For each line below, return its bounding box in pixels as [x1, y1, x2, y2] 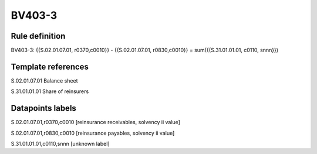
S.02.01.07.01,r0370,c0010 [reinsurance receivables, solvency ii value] [11, 119, 180, 126]
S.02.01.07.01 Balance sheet [11, 77, 78, 84]
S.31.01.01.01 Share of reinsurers [11, 88, 89, 95]
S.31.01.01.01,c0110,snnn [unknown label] [11, 141, 110, 148]
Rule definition [11, 31, 66, 41]
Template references [11, 61, 89, 71]
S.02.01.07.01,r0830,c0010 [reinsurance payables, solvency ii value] [11, 129, 175, 136]
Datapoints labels [11, 103, 76, 114]
